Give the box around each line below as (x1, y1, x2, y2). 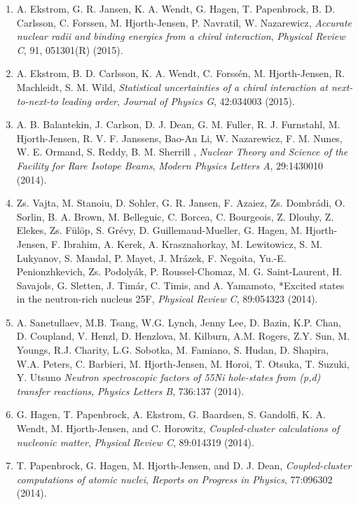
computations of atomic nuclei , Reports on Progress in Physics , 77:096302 (16, 471, 333, 486)
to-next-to (16, 93, 58, 108)
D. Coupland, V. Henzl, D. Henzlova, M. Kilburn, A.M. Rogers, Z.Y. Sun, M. (16, 328, 350, 343)
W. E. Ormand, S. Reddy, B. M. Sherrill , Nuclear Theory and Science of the (16, 144, 348, 159)
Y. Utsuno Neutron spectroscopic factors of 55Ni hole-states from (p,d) (16, 370, 321, 385)
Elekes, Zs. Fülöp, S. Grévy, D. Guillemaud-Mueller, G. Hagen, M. (16, 223, 303, 237)
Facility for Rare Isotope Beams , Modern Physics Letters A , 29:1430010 (16, 158, 323, 172)
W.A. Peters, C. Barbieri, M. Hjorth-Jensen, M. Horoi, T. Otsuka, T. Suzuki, (16, 356, 350, 371)
